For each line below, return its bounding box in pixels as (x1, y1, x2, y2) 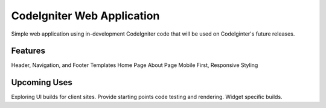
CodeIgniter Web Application (11, 9, 160, 22)
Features (11, 46, 45, 56)
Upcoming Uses (11, 77, 72, 87)
